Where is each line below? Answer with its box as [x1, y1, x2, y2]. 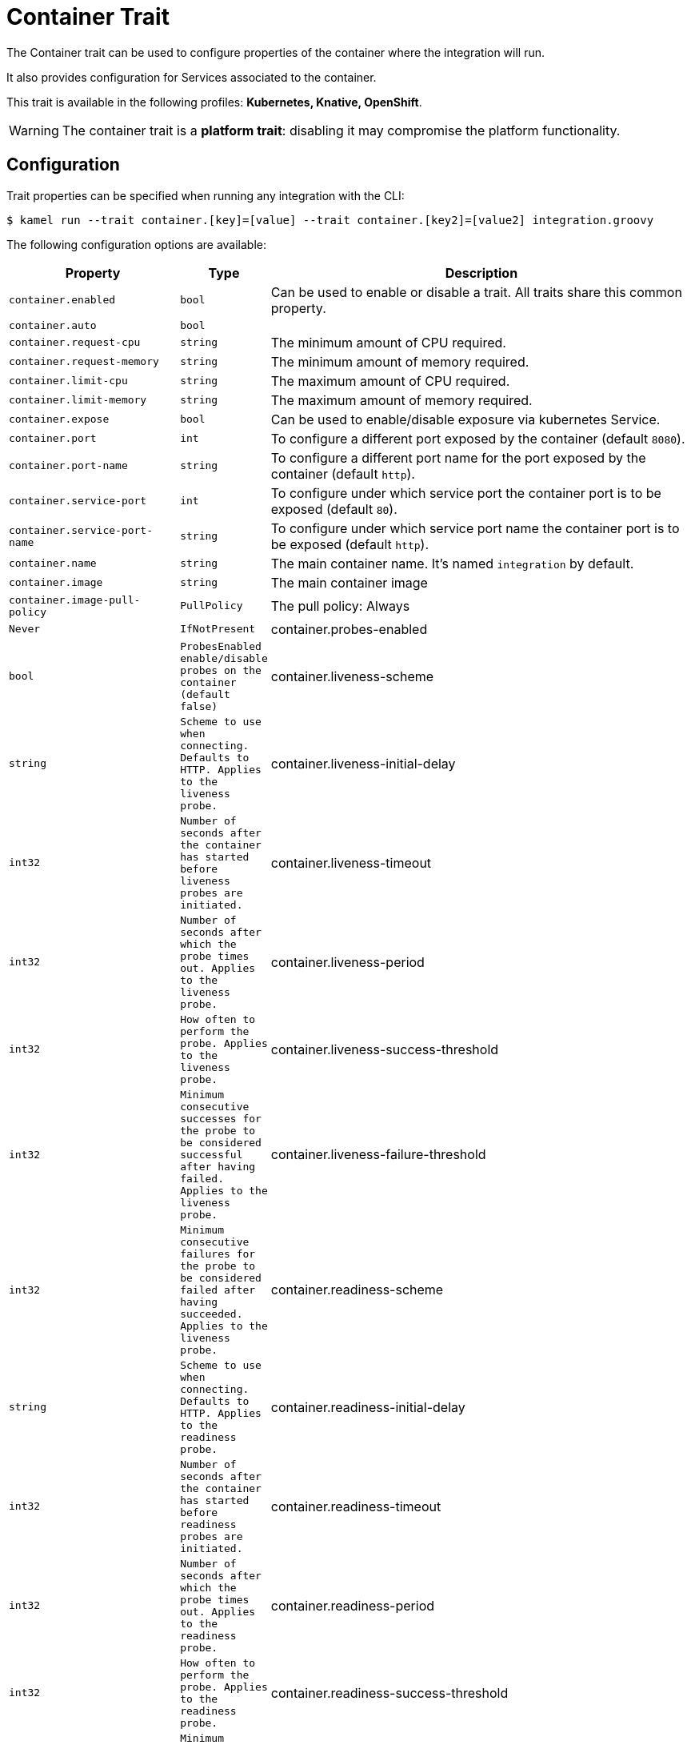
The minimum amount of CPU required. [270, 334, 506, 351]
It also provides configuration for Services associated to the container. [6, 70, 377, 84]
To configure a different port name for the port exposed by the [270, 449, 646, 466]
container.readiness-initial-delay [270, 1398, 465, 1415]
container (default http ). [270, 465, 415, 482]
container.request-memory [9, 355, 159, 368]
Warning [9, 122, 59, 138]
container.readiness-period [270, 1597, 435, 1614]
